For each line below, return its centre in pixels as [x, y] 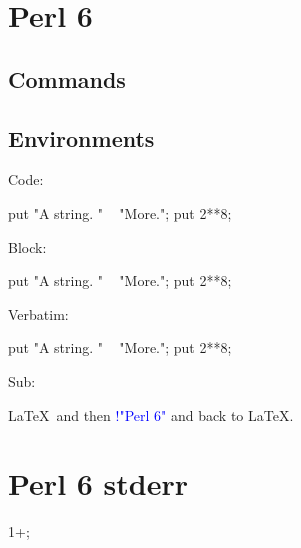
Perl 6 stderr [98, 483]
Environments [81, 137]
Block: [27, 246]
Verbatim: [38, 313]
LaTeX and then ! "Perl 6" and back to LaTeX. [151, 414]
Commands [67, 78]
